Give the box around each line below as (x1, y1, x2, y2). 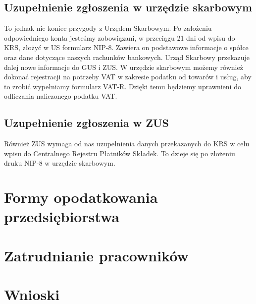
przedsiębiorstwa (4, 206, 120, 227)
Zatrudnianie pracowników (4, 245, 189, 265)
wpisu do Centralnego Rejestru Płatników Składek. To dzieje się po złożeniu (4, 148, 235, 158)
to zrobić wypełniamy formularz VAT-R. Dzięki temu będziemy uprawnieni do (4, 81, 241, 91)
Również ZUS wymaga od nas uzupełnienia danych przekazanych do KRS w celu (4, 138, 250, 149)
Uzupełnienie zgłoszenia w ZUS (4, 115, 169, 130)
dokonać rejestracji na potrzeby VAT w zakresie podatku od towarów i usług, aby (4, 71, 252, 82)
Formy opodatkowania (4, 187, 158, 207)
